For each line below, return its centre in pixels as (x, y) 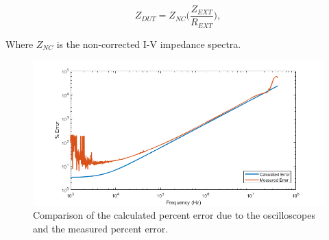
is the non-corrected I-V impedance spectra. (149, 44)
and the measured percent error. (101, 228)
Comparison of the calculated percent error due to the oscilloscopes (174, 215)
